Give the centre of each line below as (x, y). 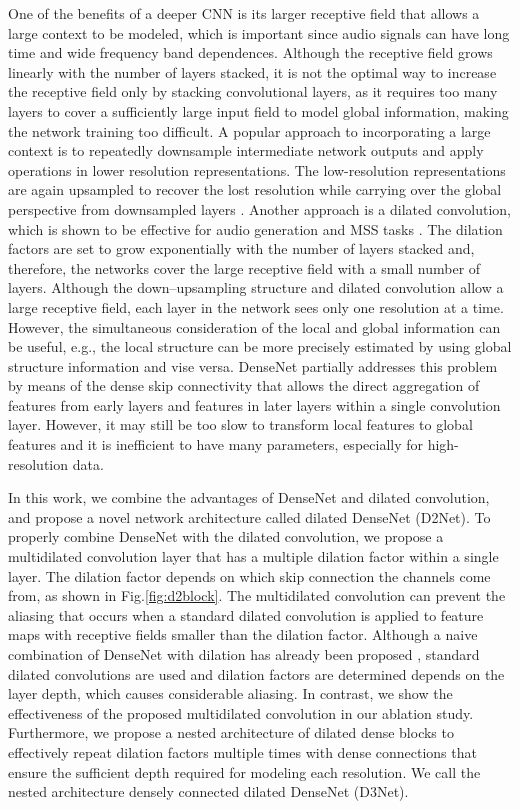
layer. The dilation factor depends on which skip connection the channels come (249, 575)
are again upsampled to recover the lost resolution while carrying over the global (255, 189)
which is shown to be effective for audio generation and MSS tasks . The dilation (255, 228)
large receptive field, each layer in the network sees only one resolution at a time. (256, 306)
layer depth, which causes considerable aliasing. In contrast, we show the (230, 693)
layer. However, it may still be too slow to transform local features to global (240, 424)
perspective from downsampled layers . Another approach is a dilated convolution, (259, 208)
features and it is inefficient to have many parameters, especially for (215, 444)
